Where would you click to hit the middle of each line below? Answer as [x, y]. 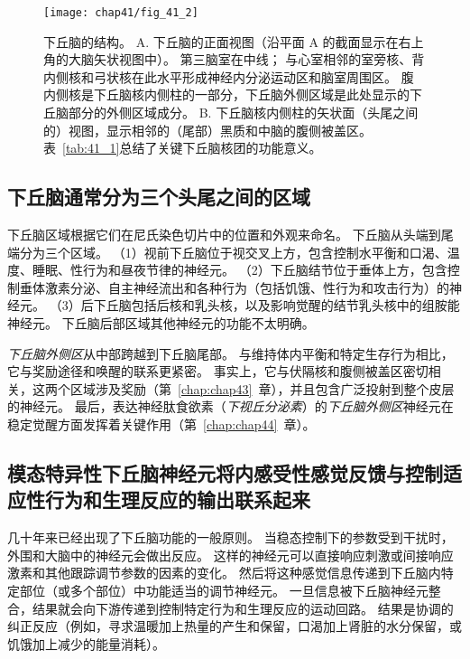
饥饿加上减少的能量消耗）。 [86, 643]
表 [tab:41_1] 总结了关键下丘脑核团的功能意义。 [183, 148]
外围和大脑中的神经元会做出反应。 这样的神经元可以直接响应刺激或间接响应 [230, 555]
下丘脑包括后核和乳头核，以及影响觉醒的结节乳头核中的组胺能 [276, 305]
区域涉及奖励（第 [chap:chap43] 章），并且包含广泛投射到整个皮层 [262, 388]
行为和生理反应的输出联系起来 [177, 499]
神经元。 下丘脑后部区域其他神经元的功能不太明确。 [161, 322]
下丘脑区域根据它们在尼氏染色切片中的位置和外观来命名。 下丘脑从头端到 [224, 235]
